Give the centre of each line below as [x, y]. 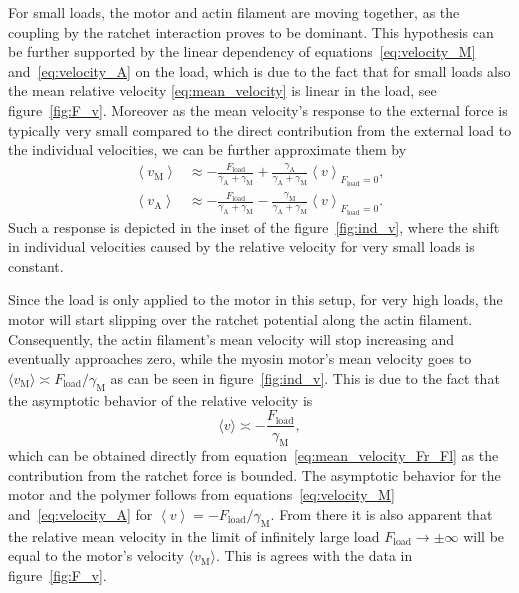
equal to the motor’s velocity [96, 555]
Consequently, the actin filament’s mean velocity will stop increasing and [231, 338]
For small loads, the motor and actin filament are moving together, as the [234, 12]
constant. [36, 265]
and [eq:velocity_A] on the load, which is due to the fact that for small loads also [259, 70]
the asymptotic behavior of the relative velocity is [160, 399]
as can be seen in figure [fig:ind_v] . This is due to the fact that [305, 377]
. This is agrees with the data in [314, 555]
